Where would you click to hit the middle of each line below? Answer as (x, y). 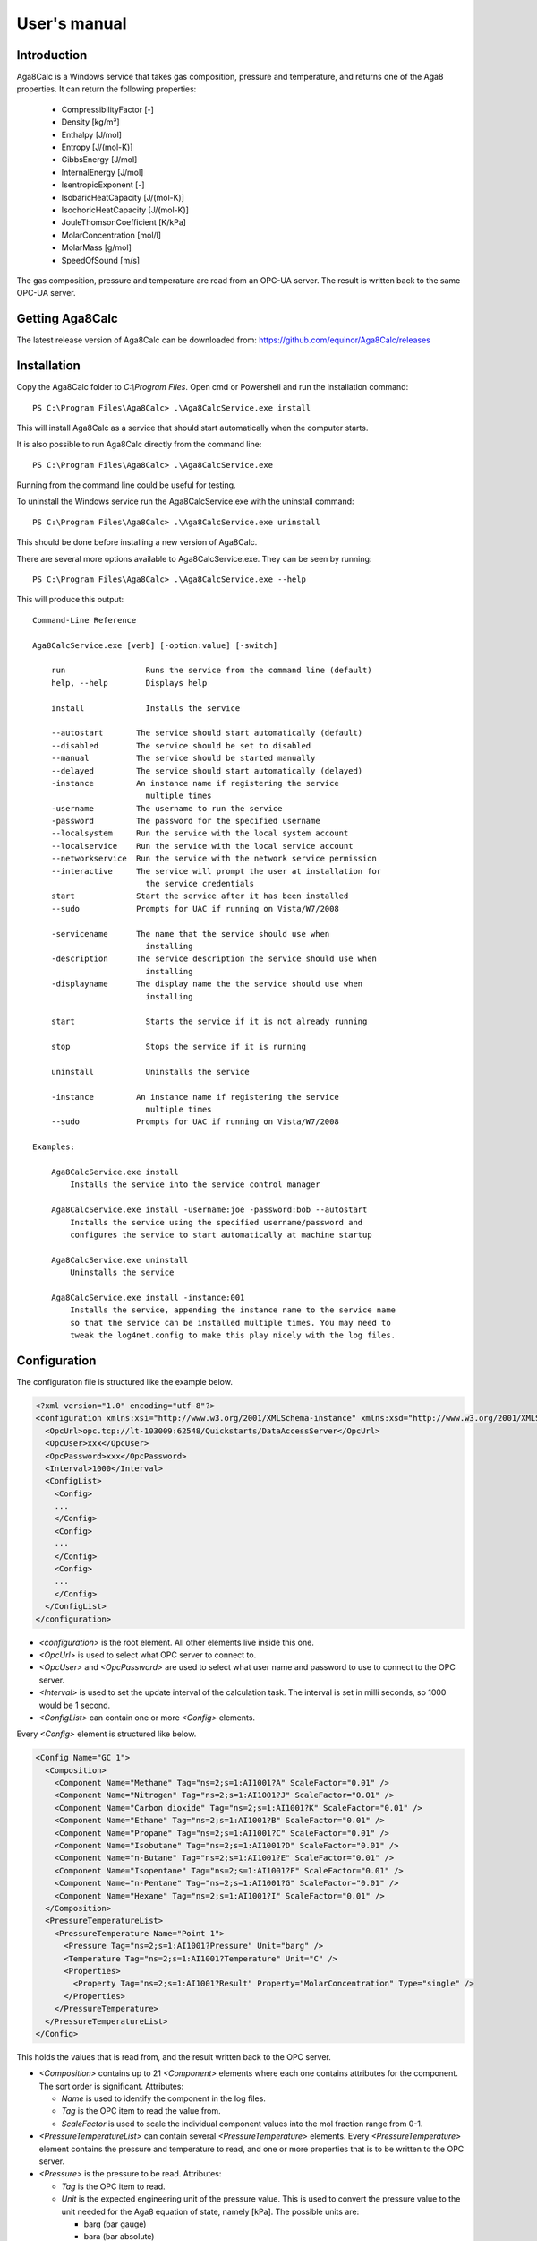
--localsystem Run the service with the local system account (200, 833)
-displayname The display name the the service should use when (207, 984)
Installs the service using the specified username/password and (217, 1222)
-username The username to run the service (166, 808)
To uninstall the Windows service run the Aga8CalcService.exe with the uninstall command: (185, 501)
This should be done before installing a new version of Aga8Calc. (137, 542)
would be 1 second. (75, 1705)
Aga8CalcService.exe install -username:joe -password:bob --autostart (209, 1210)
